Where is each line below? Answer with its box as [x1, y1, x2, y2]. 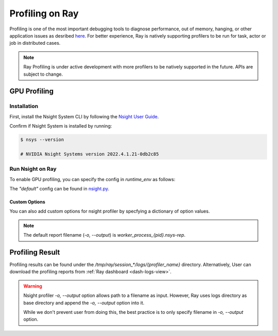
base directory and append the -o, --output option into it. [23, 299, 145, 306]
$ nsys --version [20, 137, 64, 143]
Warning [23, 283, 42, 289]
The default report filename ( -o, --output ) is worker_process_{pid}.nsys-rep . [23, 232, 186, 238]
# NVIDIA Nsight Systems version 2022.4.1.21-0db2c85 [20, 151, 159, 157]
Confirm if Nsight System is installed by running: [9, 123, 112, 129]
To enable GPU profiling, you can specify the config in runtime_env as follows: [9, 176, 176, 182]
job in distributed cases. [9, 40, 61, 46]
